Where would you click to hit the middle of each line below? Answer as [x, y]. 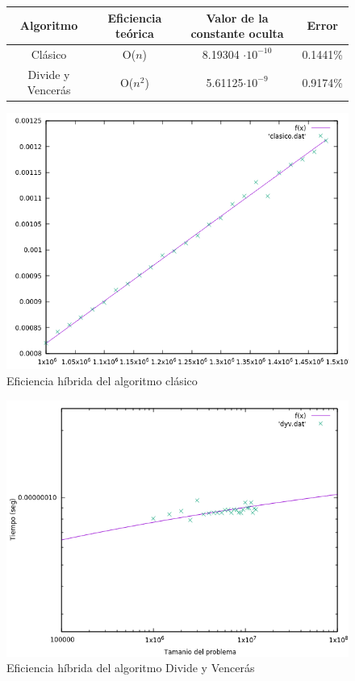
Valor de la [237, 17]
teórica [135, 33]
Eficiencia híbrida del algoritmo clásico [102, 381]
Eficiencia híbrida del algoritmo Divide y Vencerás [131, 668]
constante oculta [237, 33]
